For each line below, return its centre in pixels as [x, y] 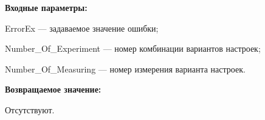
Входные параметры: [46, 7]
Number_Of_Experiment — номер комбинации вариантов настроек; [133, 48]
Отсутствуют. [30, 109]
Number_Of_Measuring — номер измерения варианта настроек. [125, 69]
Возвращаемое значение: [53, 89]
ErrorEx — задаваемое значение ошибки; [82, 28]
